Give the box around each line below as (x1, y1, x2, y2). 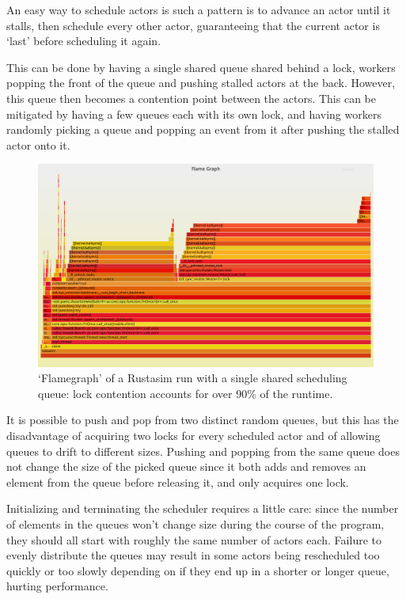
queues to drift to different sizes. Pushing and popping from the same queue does (6, 442, 400, 459)
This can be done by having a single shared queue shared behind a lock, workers (6, 59, 396, 75)
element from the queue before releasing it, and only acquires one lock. (6, 473, 349, 490)
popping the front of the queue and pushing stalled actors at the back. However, (6, 74, 396, 91)
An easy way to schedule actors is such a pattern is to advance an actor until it (6, 2, 391, 17)
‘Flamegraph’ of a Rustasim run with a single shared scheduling (38, 370, 347, 386)
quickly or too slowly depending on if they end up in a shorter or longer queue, (6, 562, 389, 578)
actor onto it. (6, 136, 70, 153)
